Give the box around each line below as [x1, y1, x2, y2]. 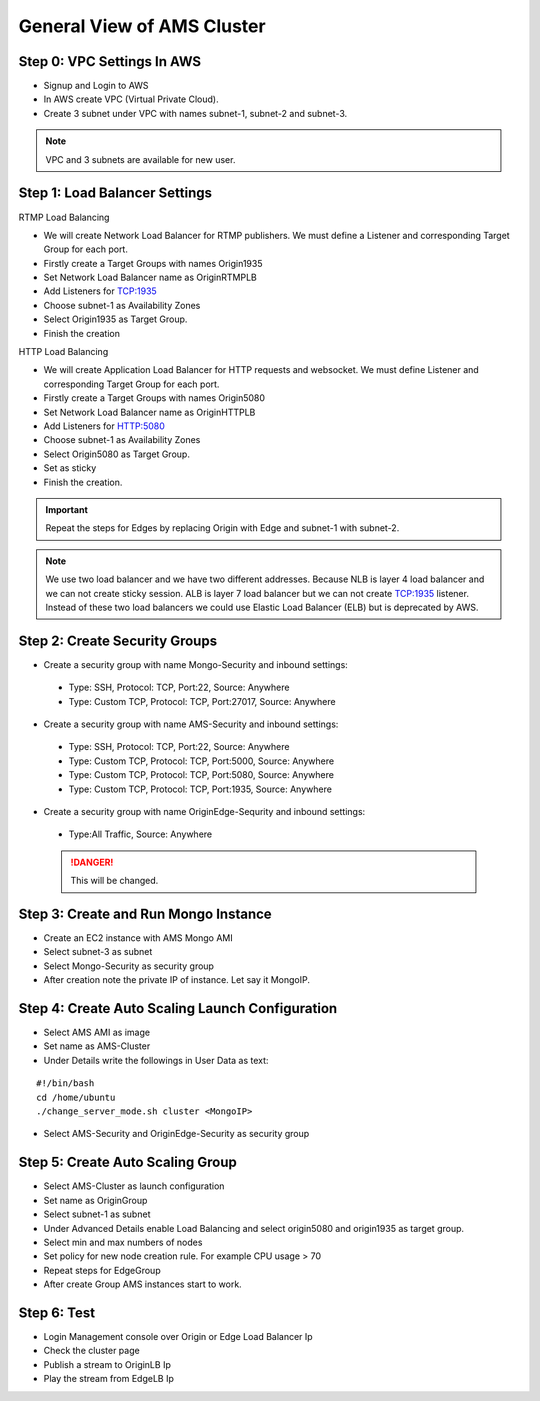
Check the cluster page [43, 1345, 140, 1357]
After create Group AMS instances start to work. [43, 1278, 242, 1290]
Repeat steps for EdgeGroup [43, 1264, 161, 1276]
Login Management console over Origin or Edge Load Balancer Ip [43, 1330, 314, 1342]
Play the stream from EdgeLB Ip [43, 1373, 175, 1385]
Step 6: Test [18, 1304, 95, 1321]
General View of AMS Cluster [18, 15, 266, 37]
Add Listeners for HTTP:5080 [43, 420, 165, 432]
